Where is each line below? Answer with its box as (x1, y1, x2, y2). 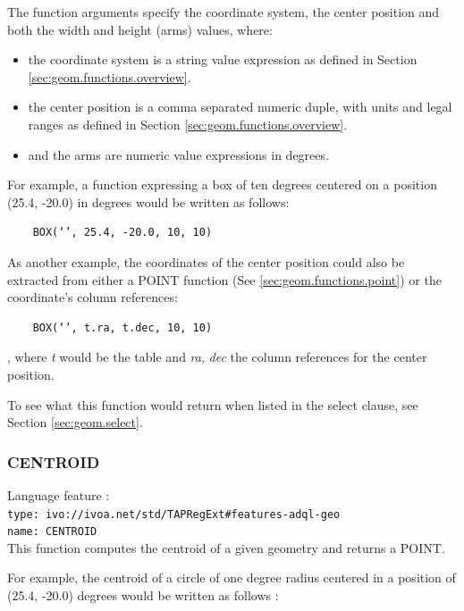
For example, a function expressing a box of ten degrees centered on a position (7, 175, 437, 194)
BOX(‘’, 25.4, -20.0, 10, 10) (32, 226, 213, 239)
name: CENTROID (7, 525, 97, 539)
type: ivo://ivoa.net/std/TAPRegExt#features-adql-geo (7, 507, 341, 521)
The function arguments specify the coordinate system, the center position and (7, 3, 440, 21)
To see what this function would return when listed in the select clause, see (7, 395, 418, 414)
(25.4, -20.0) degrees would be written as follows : (7, 586, 279, 604)
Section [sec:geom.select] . (7, 413, 143, 431)
